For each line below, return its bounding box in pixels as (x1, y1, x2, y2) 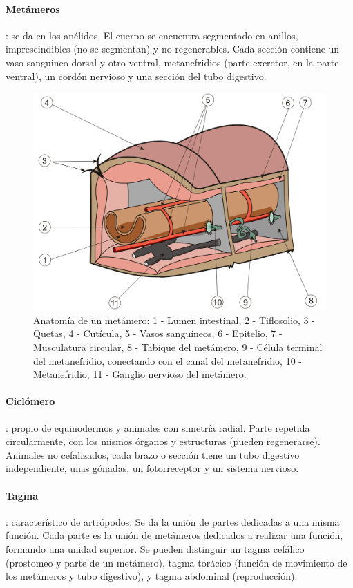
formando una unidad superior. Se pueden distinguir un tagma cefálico (6, 541, 305, 556)
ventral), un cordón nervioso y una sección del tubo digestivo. (6, 68, 267, 83)
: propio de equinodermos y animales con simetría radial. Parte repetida (6, 420, 310, 435)
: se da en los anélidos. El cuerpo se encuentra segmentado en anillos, (6, 28, 298, 42)
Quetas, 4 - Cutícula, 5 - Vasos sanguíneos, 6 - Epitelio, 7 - (33, 326, 283, 341)
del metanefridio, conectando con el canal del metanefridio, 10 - (33, 353, 302, 368)
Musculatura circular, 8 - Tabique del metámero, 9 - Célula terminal (33, 340, 323, 354)
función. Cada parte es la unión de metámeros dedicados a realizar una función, (6, 528, 343, 542)
